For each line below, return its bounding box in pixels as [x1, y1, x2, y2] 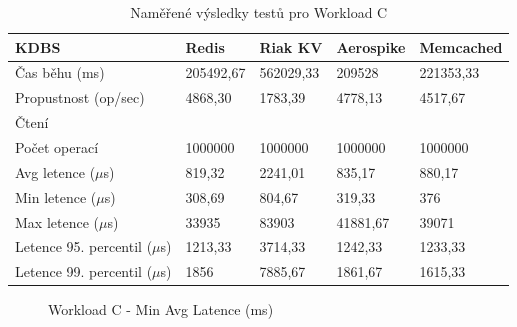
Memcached [419, 36, 503, 57]
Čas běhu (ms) [15, 62, 105, 83]
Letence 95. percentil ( [15, 236, 153, 257]
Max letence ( [15, 211, 99, 232]
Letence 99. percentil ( [15, 261, 153, 282]
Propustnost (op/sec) [15, 87, 145, 108]
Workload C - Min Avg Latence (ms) [48, 299, 274, 320]
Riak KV [259, 36, 323, 57]
